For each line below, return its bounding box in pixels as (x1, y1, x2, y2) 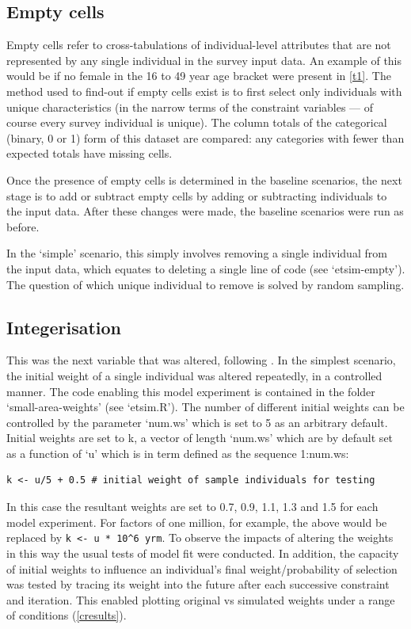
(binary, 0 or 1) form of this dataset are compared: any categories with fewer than (6, 129, 405, 146)
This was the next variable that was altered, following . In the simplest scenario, (6, 352, 396, 368)
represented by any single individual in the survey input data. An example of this (6, 51, 402, 68)
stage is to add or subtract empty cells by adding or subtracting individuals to (6, 187, 387, 204)
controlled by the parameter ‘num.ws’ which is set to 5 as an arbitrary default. (6, 414, 388, 430)
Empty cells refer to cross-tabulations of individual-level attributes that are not (6, 36, 391, 53)
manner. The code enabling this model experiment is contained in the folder (6, 383, 375, 399)
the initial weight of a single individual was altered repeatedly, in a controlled (6, 367, 382, 383)
